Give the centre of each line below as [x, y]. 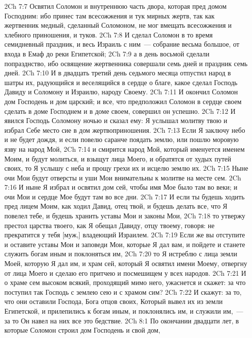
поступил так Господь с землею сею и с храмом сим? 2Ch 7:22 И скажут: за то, [123, 292]
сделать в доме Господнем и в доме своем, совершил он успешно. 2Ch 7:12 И [120, 111]
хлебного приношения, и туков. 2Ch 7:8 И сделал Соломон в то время [109, 34]
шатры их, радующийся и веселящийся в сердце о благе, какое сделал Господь [121, 82]
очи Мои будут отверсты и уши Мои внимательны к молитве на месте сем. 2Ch [123, 177]
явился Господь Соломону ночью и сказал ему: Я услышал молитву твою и [116, 120]
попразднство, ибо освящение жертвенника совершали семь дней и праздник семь [126, 63]
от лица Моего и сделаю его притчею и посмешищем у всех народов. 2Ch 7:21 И [125, 273]
